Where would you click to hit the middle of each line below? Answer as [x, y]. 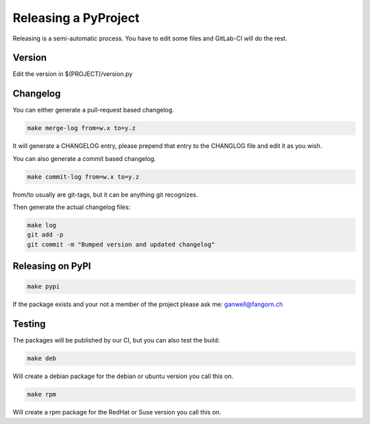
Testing [29, 324]
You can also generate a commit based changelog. [84, 158]
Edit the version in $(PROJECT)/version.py [73, 74]
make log [42, 225]
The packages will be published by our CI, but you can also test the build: [116, 340]
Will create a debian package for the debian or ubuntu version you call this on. [123, 376]
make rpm [42, 395]
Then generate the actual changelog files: [72, 207]
